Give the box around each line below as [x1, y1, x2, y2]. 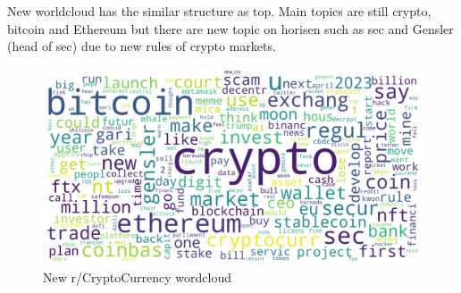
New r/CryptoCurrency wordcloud [43, 267, 231, 286]
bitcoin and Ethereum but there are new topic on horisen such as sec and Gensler [7, 19, 454, 38]
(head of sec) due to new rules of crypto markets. [7, 37, 276, 55]
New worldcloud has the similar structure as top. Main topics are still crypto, [7, 2, 432, 20]
